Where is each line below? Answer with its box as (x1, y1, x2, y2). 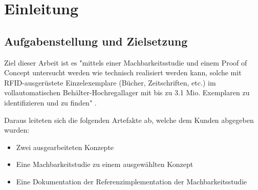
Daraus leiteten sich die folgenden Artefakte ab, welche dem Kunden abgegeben (4, 114, 254, 125)
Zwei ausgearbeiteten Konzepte (16, 141, 114, 152)
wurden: (4, 124, 30, 135)
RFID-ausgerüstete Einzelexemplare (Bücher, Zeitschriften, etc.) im (4, 77, 216, 88)
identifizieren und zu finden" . (4, 97, 97, 108)
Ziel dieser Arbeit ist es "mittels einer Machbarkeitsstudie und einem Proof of (4, 57, 247, 68)
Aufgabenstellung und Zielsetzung (4, 33, 188, 49)
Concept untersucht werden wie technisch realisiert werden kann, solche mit (4, 67, 242, 78)
